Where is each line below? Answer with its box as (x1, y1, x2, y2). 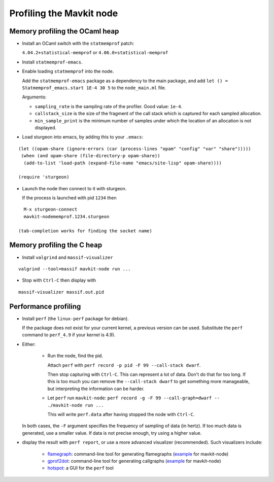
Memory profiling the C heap (9, 241, 102, 250)
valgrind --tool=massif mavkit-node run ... (18, 266, 131, 271)
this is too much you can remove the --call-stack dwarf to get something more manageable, (47, 378, 250, 385)
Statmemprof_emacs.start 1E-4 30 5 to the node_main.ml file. (22, 85, 166, 91)
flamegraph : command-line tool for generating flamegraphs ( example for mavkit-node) (47, 451, 229, 457)
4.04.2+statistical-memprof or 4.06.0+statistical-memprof (22, 50, 168, 56)
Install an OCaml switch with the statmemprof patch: (22, 41, 134, 47)
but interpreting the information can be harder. (47, 386, 145, 392)
